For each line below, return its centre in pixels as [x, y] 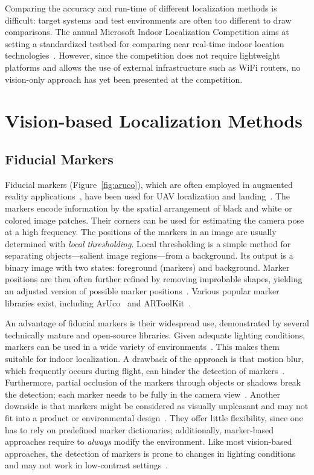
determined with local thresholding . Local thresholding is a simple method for [148, 243]
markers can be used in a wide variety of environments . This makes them [142, 347]
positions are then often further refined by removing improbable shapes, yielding [154, 279]
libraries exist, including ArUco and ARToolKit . [98, 302]
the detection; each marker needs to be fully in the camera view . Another [143, 394]
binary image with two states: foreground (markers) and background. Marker [147, 267]
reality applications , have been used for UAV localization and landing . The [148, 196]
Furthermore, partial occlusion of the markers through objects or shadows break [153, 382]
